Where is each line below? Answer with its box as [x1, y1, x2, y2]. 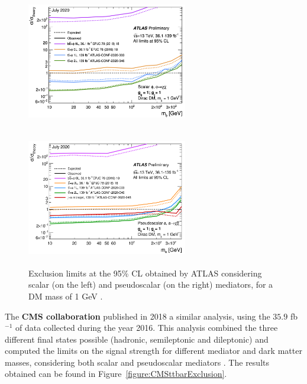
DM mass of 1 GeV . [28, 289, 103, 302]
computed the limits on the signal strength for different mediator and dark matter [5, 344, 302, 357]
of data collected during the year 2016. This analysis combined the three [15, 321, 278, 334]
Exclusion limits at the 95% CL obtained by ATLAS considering [28, 266, 262, 279]
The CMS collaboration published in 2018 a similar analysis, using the [5, 310, 270, 322]
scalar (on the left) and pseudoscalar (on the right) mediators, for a [28, 278, 273, 291]
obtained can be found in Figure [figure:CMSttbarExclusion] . [5, 367, 227, 380]
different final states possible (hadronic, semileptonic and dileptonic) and [5, 333, 269, 345]
